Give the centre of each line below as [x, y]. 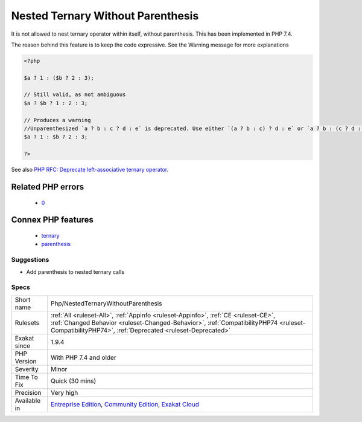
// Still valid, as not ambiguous [75, 95]
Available [28, 400]
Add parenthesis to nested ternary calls [75, 271]
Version [26, 361]
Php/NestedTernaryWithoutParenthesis [106, 304]
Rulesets [27, 322]
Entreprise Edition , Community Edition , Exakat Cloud [125, 404]
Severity [27, 369]
